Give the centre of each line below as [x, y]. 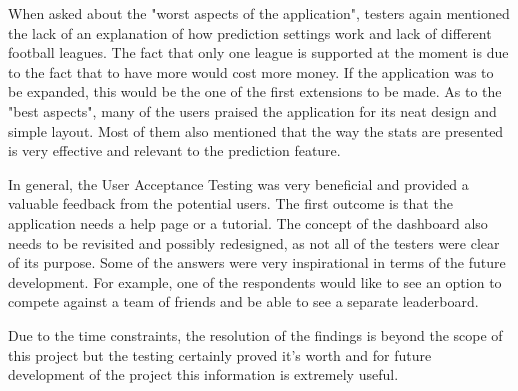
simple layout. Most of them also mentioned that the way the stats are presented [256, 130]
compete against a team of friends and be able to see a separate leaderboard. [243, 301]
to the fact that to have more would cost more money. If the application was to [251, 71]
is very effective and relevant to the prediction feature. [174, 150]
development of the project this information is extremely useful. [203, 374]
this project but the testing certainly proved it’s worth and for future [220, 354]
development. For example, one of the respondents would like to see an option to [255, 281]
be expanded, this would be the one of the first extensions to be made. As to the [255, 91]
